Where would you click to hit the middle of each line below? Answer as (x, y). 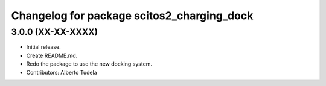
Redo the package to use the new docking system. (89, 64)
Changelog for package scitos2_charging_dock (132, 16)
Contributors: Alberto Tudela (62, 72)
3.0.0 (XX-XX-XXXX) (54, 32)
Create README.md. (52, 55)
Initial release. (43, 47)
